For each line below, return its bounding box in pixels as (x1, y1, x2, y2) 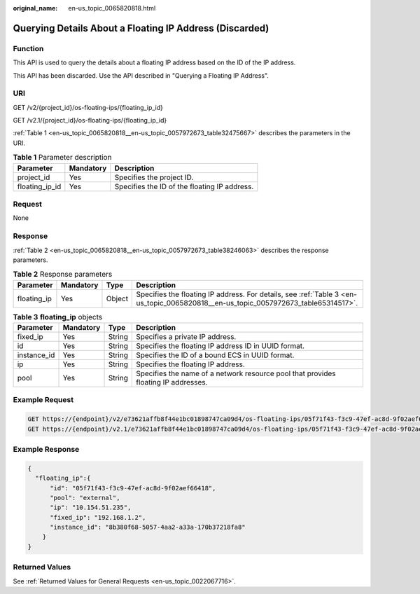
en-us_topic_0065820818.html (68, 4, 156, 12)
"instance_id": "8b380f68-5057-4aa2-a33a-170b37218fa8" (50, 523, 246, 532)
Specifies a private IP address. (135, 332, 237, 342)
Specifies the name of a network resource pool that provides (135, 368, 336, 378)
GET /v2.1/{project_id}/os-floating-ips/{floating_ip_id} (13, 116, 167, 125)
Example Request (13, 395, 73, 405)
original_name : (13, 4, 58, 12)
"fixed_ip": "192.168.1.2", (50, 513, 146, 521)
